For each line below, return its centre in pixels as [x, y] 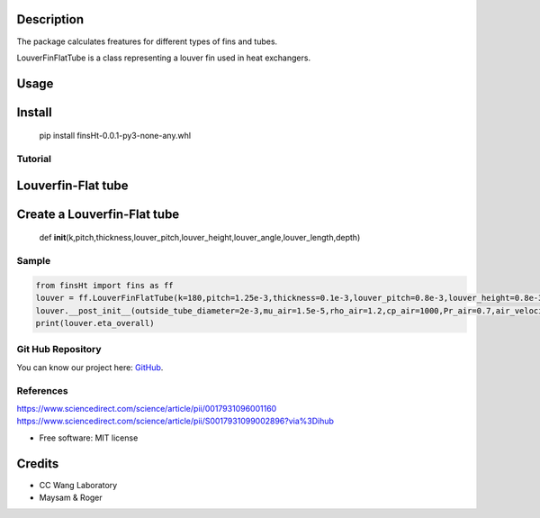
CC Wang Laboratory [78, 485]
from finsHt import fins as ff [105, 285]
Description [50, 19]
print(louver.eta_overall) [95, 323]
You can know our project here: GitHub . [90, 367]
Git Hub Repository [59, 350]
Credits [38, 463]
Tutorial [34, 159]
